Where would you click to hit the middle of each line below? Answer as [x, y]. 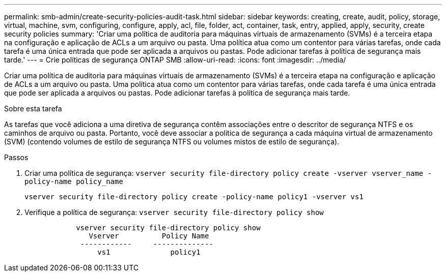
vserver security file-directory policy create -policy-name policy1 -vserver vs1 [194, 197]
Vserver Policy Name [149, 236]
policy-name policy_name [74, 181]
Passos [16, 157]
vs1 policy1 [149, 252]
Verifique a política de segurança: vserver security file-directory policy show [174, 212]
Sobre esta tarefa [33, 109]
